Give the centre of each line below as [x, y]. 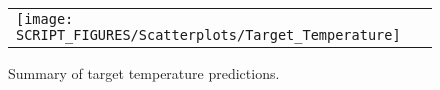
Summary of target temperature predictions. [144, 73]
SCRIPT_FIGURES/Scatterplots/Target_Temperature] [208, 35]
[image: [45, 19]
